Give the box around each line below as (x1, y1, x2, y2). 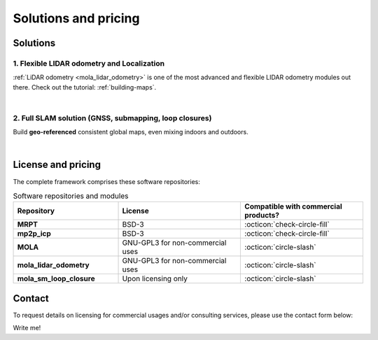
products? (244, 211, 280, 220)
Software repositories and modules (13, 191, 129, 201)
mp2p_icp (17, 229, 52, 239)
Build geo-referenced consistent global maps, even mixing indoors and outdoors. (13, 128, 248, 136)
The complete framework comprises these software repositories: (13, 177, 201, 185)
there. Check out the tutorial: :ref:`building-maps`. (13, 83, 157, 91)
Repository (17, 206, 55, 216)
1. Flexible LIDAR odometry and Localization (13, 58, 164, 68)
